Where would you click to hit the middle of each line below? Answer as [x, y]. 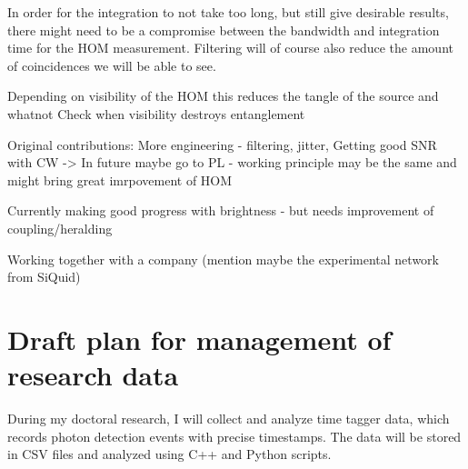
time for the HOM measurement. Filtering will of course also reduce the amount [230, 48]
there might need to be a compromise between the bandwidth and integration [224, 30]
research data [93, 375]
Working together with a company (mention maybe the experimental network [223, 259]
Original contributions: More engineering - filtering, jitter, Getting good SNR [222, 144]
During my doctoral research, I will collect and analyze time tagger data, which [229, 419]
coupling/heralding [60, 228]
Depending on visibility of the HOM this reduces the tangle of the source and [223, 96]
